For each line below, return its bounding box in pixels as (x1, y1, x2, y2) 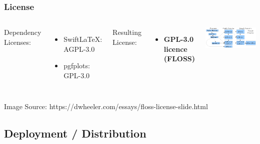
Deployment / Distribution (4, 125, 146, 141)
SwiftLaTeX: (63, 34, 102, 44)
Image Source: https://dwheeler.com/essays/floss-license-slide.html (4, 101, 208, 111)
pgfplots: (63, 60, 90, 71)
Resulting (112, 27, 141, 37)
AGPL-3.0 (63, 43, 95, 54)
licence (163, 43, 187, 54)
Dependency (4, 27, 41, 37)
